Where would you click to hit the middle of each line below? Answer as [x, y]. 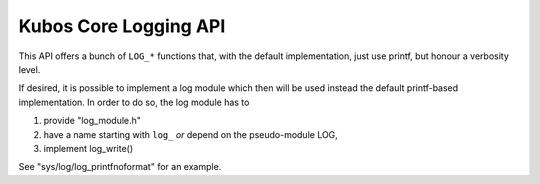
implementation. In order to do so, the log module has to [134, 102]
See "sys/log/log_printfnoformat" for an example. [120, 167]
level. [29, 69]
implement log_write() [88, 148]
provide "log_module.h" [92, 121]
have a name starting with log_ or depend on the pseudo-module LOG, [191, 134]
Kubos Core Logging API [122, 26]
